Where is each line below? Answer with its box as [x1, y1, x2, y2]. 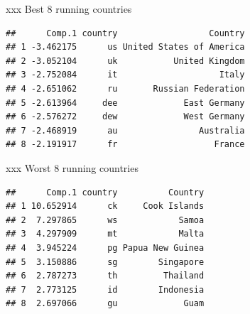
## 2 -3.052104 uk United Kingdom [6, 55, 245, 66]
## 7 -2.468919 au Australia [6, 125, 245, 136]
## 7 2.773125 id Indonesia [6, 284, 205, 295]
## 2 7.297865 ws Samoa [6, 215, 205, 225]
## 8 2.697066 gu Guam [6, 298, 205, 309]
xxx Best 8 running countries [6, 1, 132, 16]
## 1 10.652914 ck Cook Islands [6, 201, 205, 212]
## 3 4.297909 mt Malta [6, 229, 205, 239]
